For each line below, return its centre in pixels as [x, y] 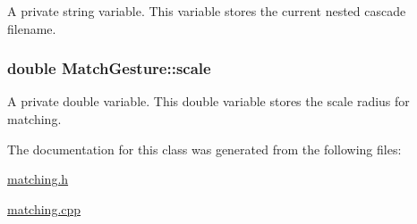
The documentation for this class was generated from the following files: [204, 149]
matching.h [38, 179]
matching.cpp [44, 208]
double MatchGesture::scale [109, 68]
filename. [32, 28]
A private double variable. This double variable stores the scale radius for [208, 101]
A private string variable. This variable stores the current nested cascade [207, 11]
